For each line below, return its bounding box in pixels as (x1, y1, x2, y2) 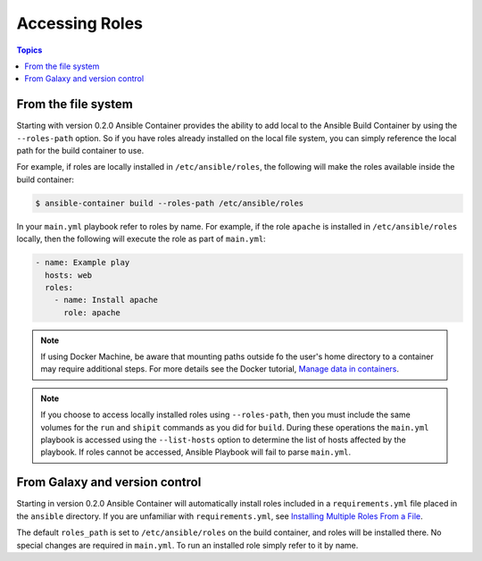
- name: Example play (35, 257, 130, 268)
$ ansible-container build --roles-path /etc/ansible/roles (35, 197, 304, 208)
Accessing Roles (16, 13, 143, 33)
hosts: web (45, 270, 93, 280)
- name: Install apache (54, 295, 158, 306)
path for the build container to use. (16, 146, 145, 156)
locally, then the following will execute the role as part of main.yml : (16, 233, 267, 245)
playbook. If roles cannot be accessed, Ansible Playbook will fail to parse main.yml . (40, 447, 352, 457)
